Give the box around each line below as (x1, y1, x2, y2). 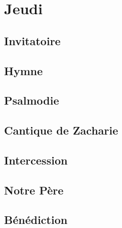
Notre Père (4, 182, 64, 198)
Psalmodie (4, 92, 59, 108)
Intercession (4, 152, 68, 168)
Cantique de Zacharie (4, 122, 118, 138)
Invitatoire (4, 32, 61, 48)
